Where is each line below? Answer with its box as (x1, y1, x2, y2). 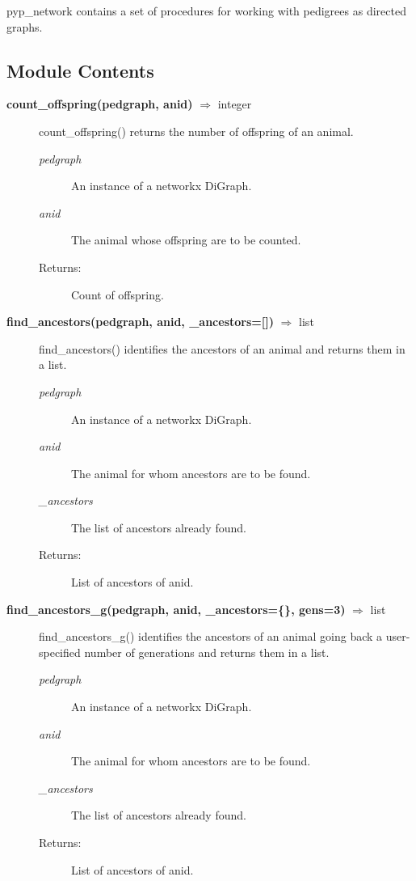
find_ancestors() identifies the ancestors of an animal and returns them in (39, 340, 405, 357)
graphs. (6, 18, 43, 35)
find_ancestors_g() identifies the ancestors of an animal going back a (39, 628, 383, 645)
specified (39, 643, 81, 660)
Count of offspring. (71, 286, 164, 303)
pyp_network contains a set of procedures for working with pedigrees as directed (6, 2, 406, 19)
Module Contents (6, 57, 154, 83)
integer (217, 95, 252, 112)
